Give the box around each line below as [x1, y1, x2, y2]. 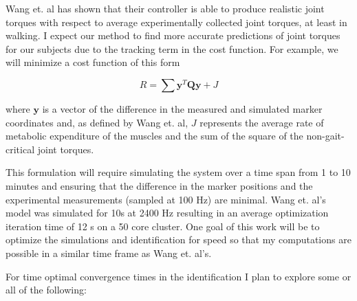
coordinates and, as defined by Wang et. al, [6, 115, 188, 129]
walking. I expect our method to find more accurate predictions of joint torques [6, 28, 340, 43]
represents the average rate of [199, 115, 324, 129]
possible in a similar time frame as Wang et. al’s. [6, 245, 212, 260]
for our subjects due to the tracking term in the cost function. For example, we [6, 41, 338, 56]
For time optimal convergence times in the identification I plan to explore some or [6, 269, 351, 283]
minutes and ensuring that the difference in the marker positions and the [6, 178, 313, 192]
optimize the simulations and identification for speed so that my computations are [6, 232, 351, 247]
